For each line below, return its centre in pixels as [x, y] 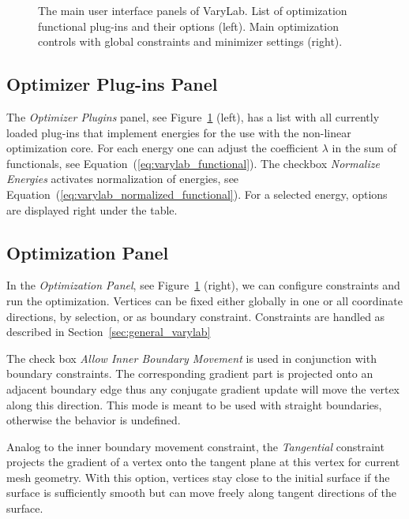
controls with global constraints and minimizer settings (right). [190, 41]
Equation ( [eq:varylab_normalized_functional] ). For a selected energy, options [197, 194]
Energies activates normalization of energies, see [123, 179]
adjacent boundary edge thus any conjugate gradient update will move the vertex [203, 388]
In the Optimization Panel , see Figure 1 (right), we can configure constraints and [203, 285]
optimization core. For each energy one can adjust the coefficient [163, 148]
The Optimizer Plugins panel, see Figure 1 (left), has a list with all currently [193, 116]
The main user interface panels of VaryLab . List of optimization [193, 10]
